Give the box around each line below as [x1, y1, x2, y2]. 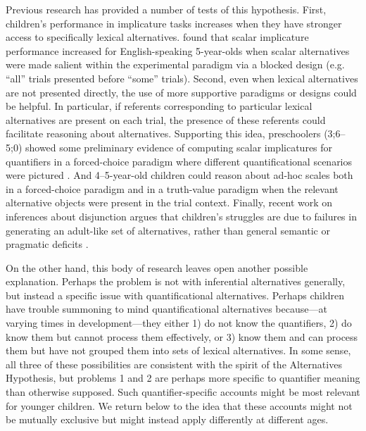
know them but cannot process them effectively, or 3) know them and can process [6, 329, 358, 344]
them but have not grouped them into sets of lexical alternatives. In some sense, [6, 343, 351, 358]
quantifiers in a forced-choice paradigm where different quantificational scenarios [6, 154, 353, 168]
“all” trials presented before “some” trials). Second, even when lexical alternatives [6, 70, 358, 85]
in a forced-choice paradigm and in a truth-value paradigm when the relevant [6, 181, 339, 196]
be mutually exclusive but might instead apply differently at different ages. [6, 412, 329, 427]
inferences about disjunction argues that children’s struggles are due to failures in [6, 208, 357, 223]
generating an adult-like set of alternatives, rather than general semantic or [6, 223, 330, 237]
